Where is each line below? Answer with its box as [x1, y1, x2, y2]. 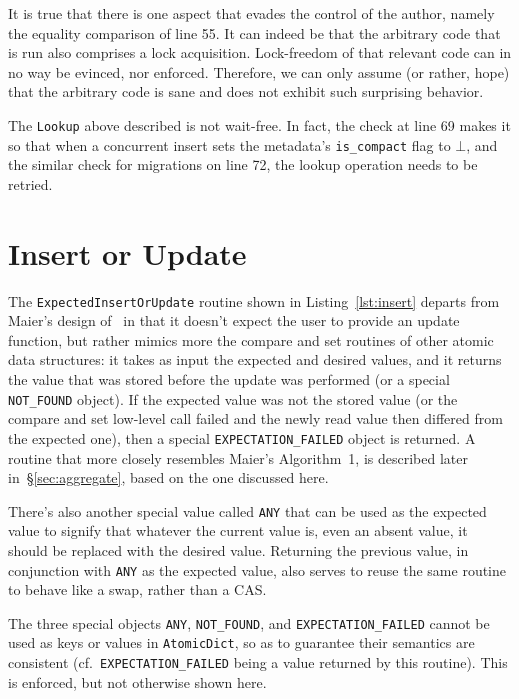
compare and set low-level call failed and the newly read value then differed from [8, 408, 503, 429]
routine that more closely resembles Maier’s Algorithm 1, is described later [8, 447, 468, 468]
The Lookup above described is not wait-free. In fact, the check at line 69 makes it [8, 114, 511, 135]
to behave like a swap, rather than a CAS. [8, 579, 267, 600]
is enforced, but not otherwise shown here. [8, 671, 267, 692]
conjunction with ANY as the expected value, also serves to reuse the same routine [8, 559, 507, 580]
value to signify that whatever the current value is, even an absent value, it [8, 520, 468, 541]
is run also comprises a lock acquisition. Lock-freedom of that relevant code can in [8, 42, 512, 63]
